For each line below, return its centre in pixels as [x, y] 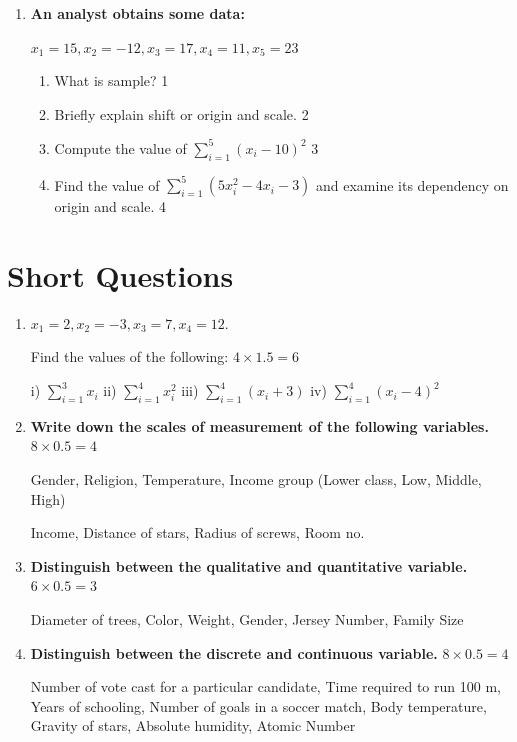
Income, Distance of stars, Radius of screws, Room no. [197, 532]
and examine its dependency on [412, 184]
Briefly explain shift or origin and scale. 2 [181, 113]
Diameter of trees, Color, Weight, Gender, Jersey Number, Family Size [247, 619]
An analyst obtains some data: [137, 13]
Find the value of [107, 184]
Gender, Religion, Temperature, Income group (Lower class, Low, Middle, [256, 479]
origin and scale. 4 [110, 206]
